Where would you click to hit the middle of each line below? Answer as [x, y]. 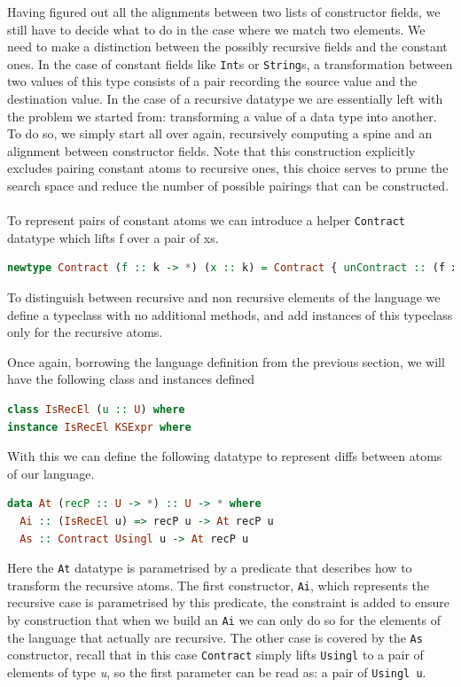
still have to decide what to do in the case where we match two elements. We [216, 29]
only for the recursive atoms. [85, 332]
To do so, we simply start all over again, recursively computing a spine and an [220, 133]
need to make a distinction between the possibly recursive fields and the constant [227, 47]
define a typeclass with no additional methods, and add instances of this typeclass [230, 314]
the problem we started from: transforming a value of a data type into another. [222, 116]
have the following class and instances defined [131, 379]
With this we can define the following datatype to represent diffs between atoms [225, 456]
